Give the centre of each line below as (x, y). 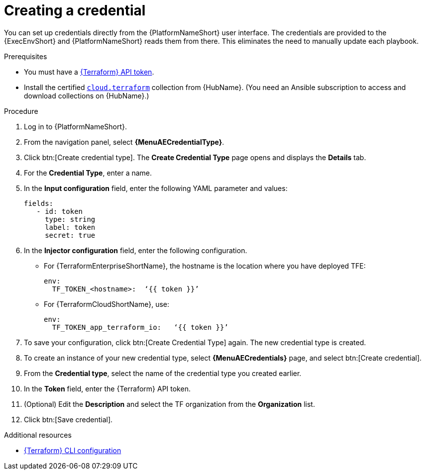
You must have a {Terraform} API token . (89, 72)
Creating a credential (75, 10)
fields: (39, 203)
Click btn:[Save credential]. (68, 419)
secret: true (70, 235)
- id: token (60, 211)
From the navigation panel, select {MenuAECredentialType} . (124, 142)
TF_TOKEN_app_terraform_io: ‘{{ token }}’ (140, 327)
